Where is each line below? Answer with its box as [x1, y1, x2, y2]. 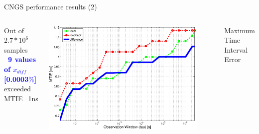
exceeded [4, 83, 31, 94]
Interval [224, 44, 248, 55]
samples [4, 44, 28, 55]
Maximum [224, 25, 255, 35]
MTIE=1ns [4, 93, 38, 103]
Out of [4, 25, 24, 35]
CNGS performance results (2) [4, 1, 97, 11]
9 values [8, 54, 36, 65]
